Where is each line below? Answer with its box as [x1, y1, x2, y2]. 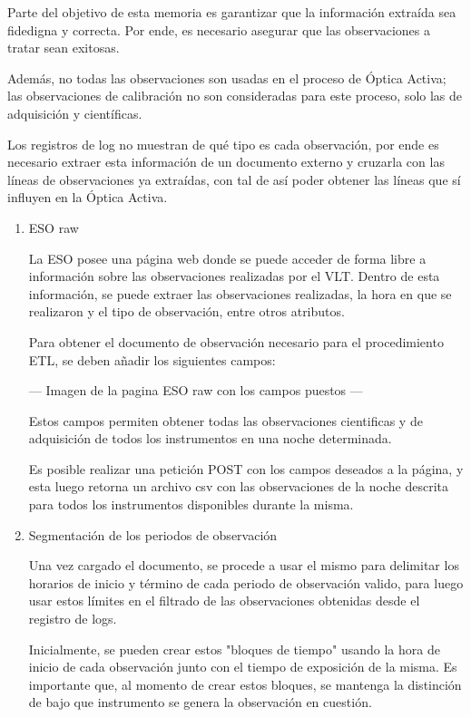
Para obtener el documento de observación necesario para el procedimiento [28, 332, 444, 351]
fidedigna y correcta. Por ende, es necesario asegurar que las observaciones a [7, 20, 430, 39]
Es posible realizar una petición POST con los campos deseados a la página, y [28, 459, 464, 478]
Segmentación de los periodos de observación [28, 525, 278, 544]
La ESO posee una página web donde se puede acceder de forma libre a [28, 248, 427, 267]
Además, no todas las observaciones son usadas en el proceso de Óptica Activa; [7, 68, 446, 87]
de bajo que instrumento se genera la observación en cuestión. [28, 693, 372, 712]
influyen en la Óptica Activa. [7, 188, 168, 207]
